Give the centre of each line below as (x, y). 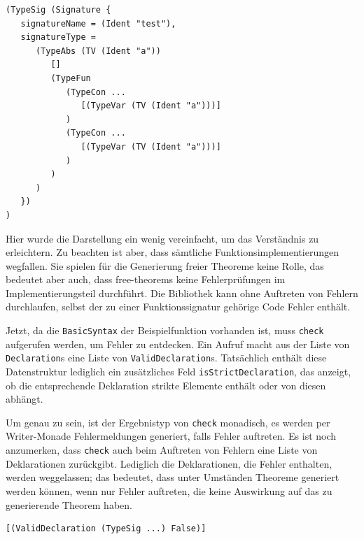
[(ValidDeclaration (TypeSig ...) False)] (106, 529)
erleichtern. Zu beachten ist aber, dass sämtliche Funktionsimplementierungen (172, 252)
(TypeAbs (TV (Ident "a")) (98, 51)
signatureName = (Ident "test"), (98, 23)
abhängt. (24, 399)
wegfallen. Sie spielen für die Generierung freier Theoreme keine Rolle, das (165, 265)
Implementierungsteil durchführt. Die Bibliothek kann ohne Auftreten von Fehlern (182, 293)
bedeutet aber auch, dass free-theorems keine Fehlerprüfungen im (146, 279)
